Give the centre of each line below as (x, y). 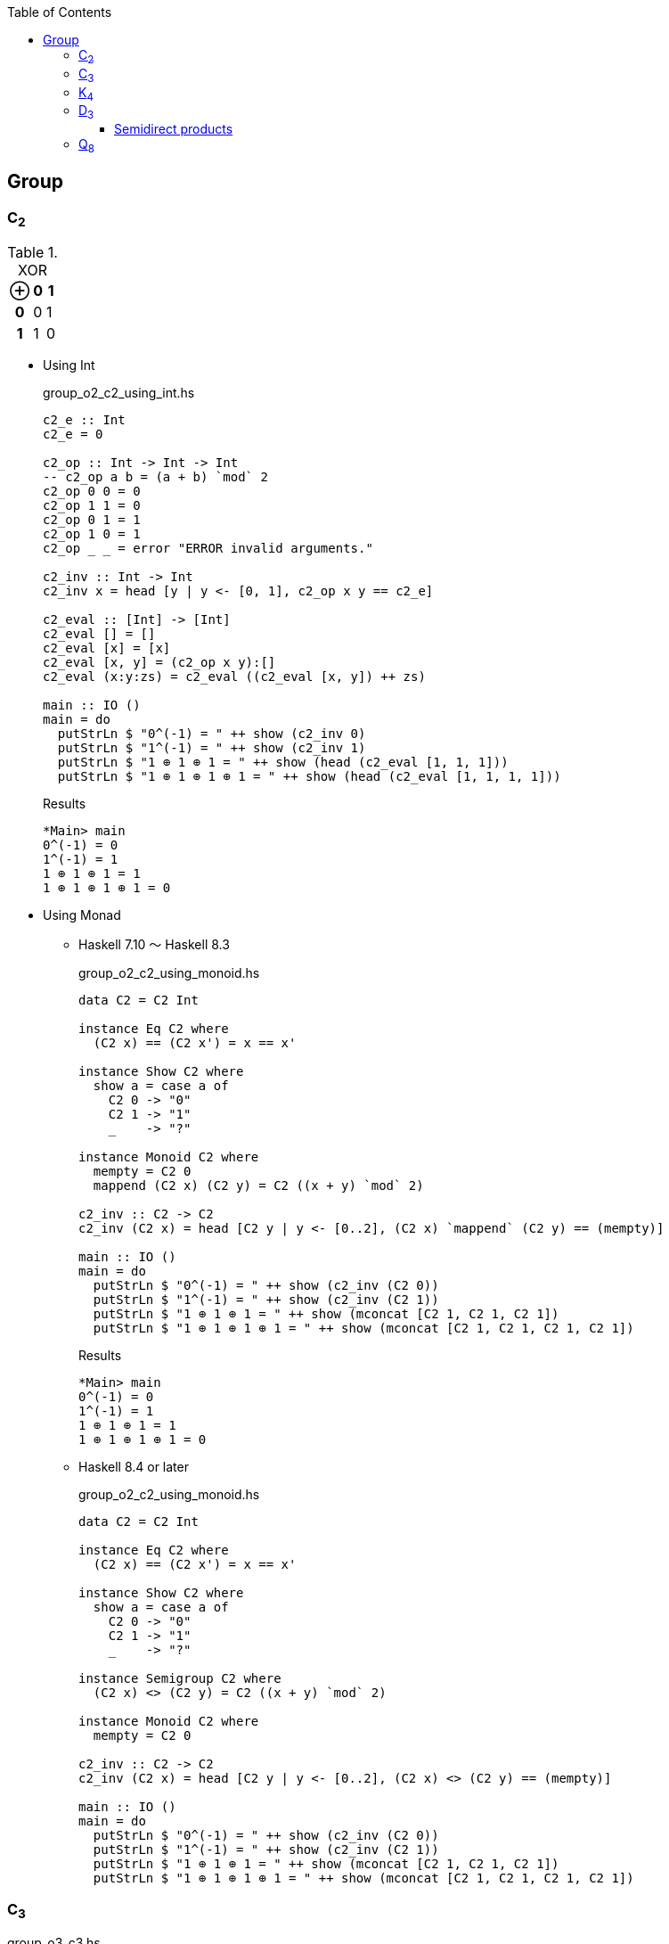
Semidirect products (174, 129)
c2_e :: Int (84, 420)
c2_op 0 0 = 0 (92, 492)
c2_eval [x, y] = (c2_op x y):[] (159, 663)
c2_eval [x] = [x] (107, 648)
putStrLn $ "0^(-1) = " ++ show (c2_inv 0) (212, 734)
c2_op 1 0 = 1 (92, 534)
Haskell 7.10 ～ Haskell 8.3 (154, 945)
